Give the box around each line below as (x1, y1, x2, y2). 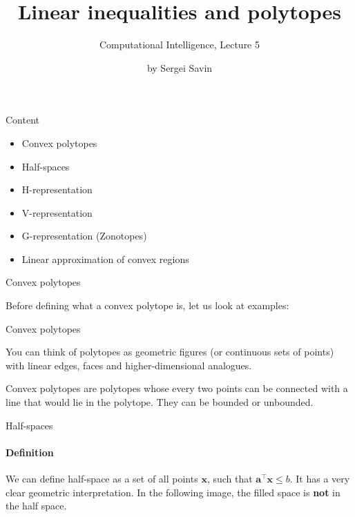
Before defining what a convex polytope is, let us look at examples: (6, 298, 289, 313)
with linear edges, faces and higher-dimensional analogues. (6, 358, 252, 372)
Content (6, 113, 39, 127)
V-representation (21, 205, 93, 220)
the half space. (6, 498, 67, 513)
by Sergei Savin (146, 60, 213, 75)
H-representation (21, 182, 93, 197)
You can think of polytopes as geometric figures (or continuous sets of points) (6, 344, 334, 359)
